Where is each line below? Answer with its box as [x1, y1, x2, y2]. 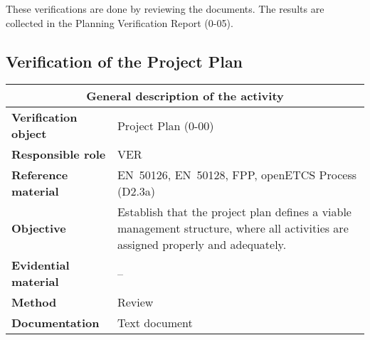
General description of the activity [86, 87, 284, 105]
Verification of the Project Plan [6, 50, 243, 72]
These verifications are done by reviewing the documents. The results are [6, 1, 324, 16]
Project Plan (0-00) [117, 117, 214, 134]
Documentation [11, 314, 100, 331]
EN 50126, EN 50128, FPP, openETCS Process [117, 166, 357, 184]
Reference [11, 166, 68, 184]
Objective [11, 220, 66, 237]
